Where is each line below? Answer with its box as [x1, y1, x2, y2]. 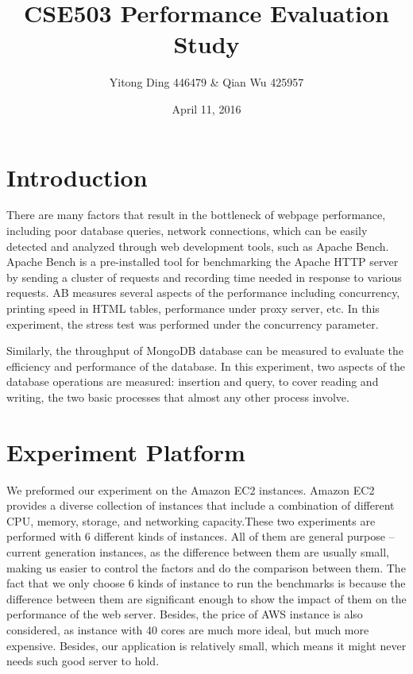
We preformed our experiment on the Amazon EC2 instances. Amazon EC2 [6, 481, 375, 498]
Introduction [6, 160, 148, 193]
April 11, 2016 [172, 100, 241, 117]
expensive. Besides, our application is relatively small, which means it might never [6, 637, 407, 653]
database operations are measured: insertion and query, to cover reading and [6, 373, 379, 390]
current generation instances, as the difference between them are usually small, [6, 544, 389, 560]
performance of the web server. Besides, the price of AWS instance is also [6, 606, 363, 622]
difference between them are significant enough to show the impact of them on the [6, 590, 407, 607]
